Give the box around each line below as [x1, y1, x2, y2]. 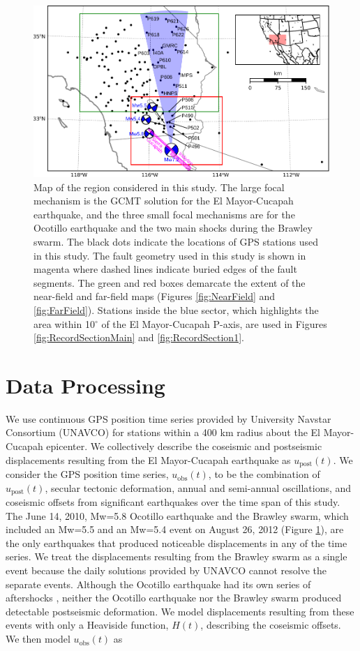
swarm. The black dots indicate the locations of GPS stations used [33, 234, 318, 248]
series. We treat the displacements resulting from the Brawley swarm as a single [6, 549, 347, 564]
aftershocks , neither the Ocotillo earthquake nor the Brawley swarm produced [6, 590, 342, 605]
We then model [6, 631, 70, 646]
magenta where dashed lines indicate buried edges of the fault [33, 262, 297, 276]
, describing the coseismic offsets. [200, 618, 341, 632]
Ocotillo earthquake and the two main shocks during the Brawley [33, 220, 313, 235]
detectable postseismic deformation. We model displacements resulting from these [6, 604, 354, 618]
